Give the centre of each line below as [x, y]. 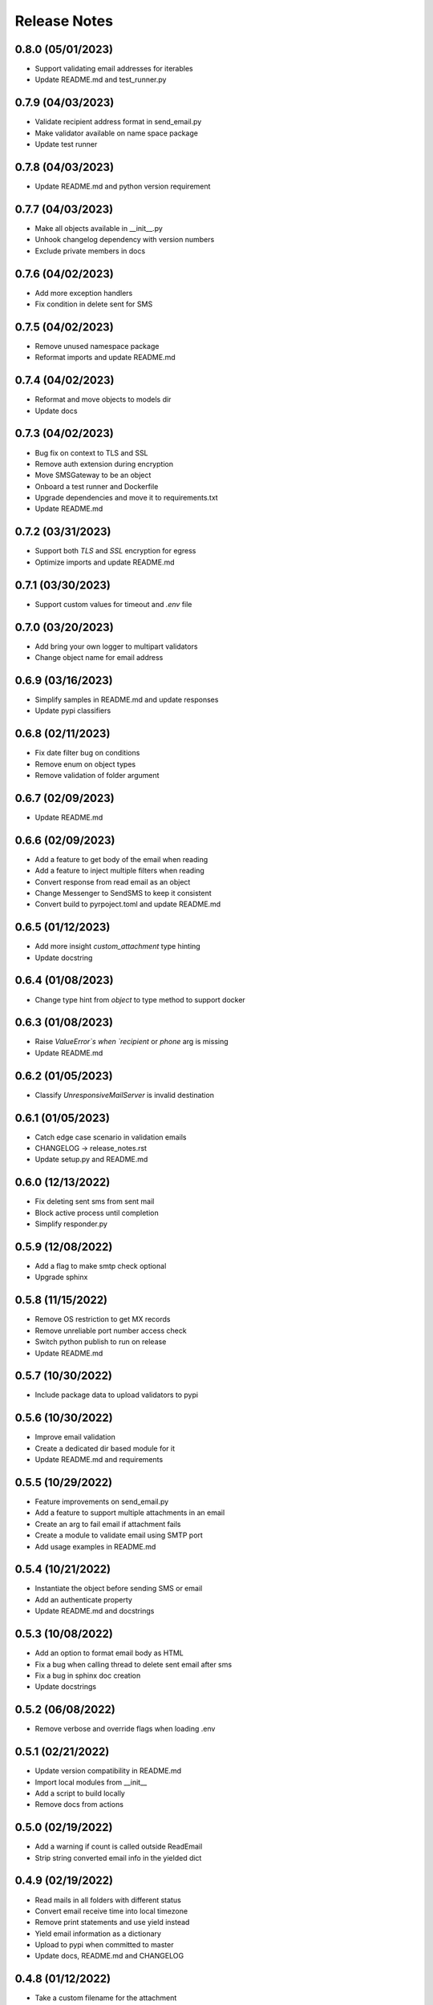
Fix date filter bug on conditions [87, 753]
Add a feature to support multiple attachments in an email [130, 1513]
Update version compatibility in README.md [108, 1771]
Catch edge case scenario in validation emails [111, 1137]
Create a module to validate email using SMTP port [119, 1535]
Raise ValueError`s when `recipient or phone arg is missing [132, 1042]
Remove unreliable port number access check [111, 1331]
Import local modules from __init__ [91, 1782]
